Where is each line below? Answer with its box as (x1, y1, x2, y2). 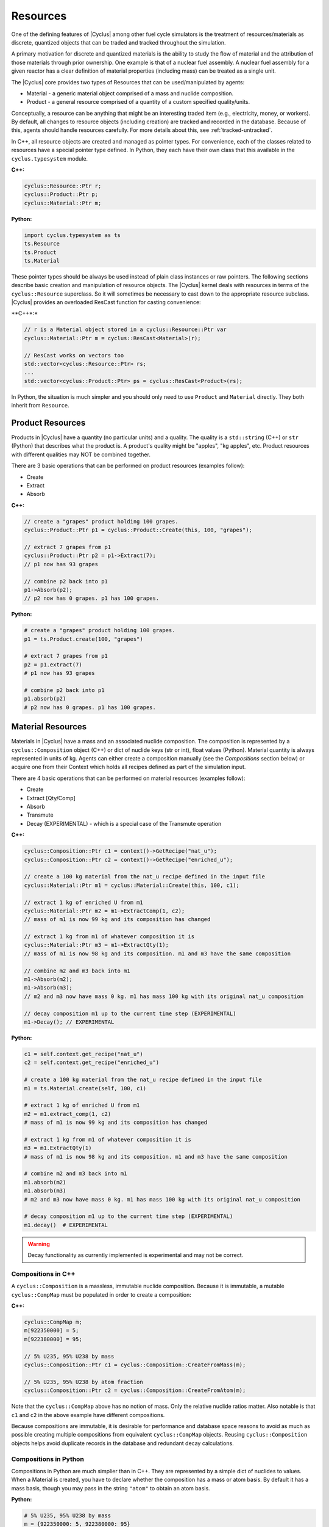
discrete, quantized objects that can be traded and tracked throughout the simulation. (11, 38, 226, 46)
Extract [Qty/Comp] (26, 794, 76, 801)
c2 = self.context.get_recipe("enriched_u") (24, 1059, 160, 1066)
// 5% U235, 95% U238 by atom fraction (24, 1378, 143, 1385)
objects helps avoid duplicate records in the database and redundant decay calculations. (11, 1439, 234, 1447)
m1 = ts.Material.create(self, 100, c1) (24, 1085, 146, 1091)
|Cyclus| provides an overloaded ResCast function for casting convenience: (11, 299, 201, 306)
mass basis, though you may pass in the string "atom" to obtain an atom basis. (11, 1484, 210, 1492)
